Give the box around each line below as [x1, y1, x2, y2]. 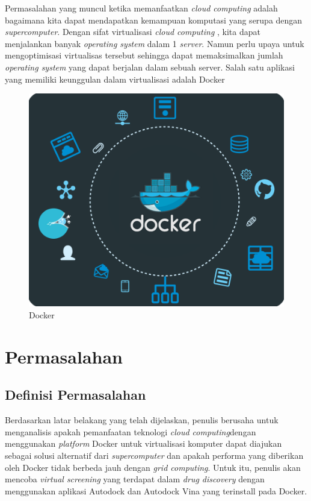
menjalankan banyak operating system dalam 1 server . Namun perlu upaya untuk [5, 37, 304, 49]
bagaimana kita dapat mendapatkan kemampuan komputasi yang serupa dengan [5, 13, 303, 26]
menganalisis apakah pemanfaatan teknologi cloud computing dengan [5, 425, 256, 438]
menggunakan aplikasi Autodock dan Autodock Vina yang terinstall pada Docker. [5, 484, 307, 497]
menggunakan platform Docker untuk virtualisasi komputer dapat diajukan [5, 437, 282, 450]
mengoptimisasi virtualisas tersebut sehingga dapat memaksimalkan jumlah [5, 49, 283, 61]
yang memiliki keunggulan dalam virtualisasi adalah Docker [5, 72, 225, 85]
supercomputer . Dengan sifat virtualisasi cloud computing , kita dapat [5, 25, 260, 38]
